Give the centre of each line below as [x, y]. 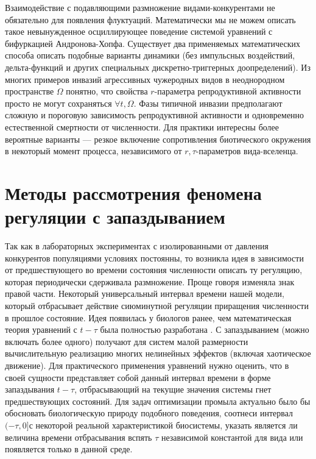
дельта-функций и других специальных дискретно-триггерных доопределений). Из [158, 67]
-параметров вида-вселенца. [247, 151]
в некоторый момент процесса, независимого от [93, 151]
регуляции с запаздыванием [115, 217]
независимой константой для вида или [232, 437]
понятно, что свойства [107, 91]
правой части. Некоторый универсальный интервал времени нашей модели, [145, 294]
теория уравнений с [41, 329]
